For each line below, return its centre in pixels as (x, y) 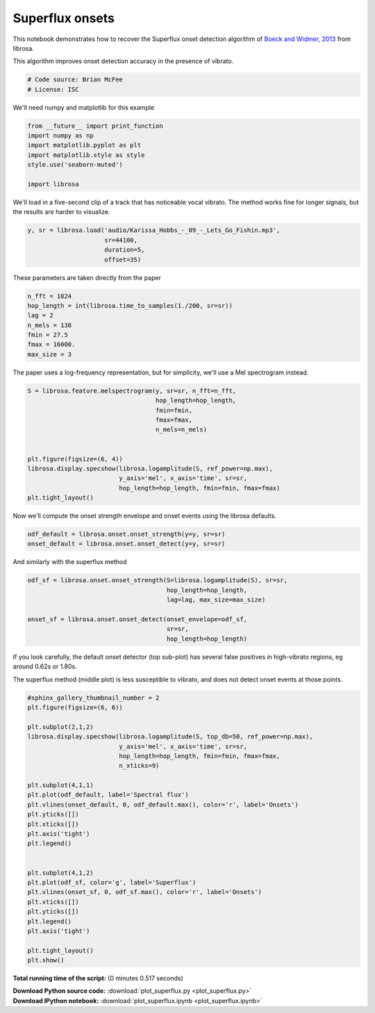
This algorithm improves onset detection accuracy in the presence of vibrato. (123, 61)
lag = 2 (40, 315)
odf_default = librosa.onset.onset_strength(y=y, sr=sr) (126, 534)
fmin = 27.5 (48, 335)
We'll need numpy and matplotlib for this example (84, 107)
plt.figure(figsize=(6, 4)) (75, 459)
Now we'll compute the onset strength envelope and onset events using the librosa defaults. (145, 516)
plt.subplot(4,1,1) (60, 785)
